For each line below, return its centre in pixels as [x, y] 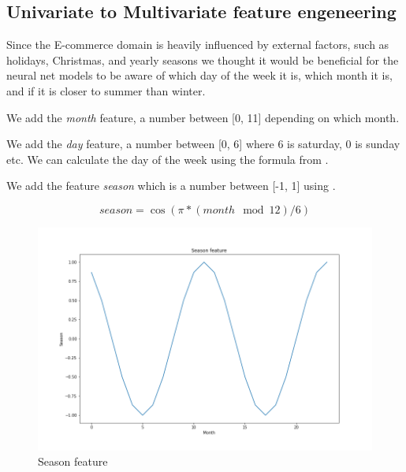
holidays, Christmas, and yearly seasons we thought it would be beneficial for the [203, 59]
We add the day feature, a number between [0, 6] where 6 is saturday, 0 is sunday [203, 144]
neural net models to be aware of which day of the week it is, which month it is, [199, 75]
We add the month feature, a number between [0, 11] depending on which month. [203, 117]
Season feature [73, 461]
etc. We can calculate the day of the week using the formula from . [168, 159]
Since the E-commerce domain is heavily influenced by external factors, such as [198, 45]
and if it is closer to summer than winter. [106, 90]
